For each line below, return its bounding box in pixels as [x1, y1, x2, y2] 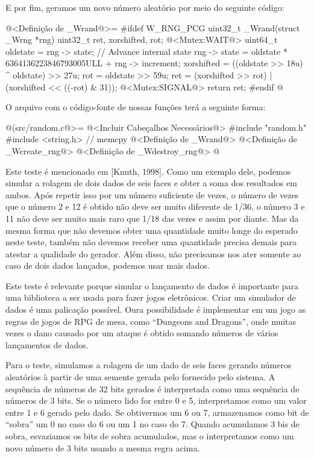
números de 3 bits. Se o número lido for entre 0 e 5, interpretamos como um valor [5, 394, 307, 407]
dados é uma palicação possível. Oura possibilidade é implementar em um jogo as [5, 303, 306, 316]
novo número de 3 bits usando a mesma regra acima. [5, 441, 200, 454]
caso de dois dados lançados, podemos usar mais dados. [5, 259, 210, 272]
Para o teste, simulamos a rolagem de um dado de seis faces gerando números [5, 359, 292, 371]
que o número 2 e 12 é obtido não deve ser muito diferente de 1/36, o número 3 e [5, 200, 305, 213]
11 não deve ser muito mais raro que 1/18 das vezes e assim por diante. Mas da [5, 212, 299, 224]
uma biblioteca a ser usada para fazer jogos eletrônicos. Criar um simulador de [5, 291, 296, 304]
